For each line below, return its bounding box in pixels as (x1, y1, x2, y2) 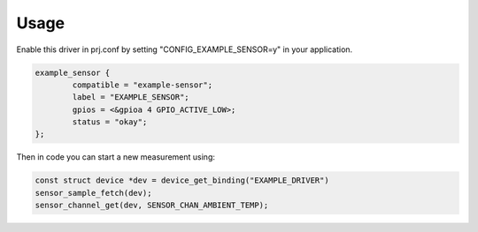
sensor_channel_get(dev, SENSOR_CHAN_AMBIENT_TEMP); (35, 200, 269, 211)
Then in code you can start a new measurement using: (16, 152, 216, 162)
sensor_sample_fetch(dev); (35, 188, 152, 198)
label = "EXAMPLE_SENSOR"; (72, 93, 189, 102)
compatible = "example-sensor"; (72, 79, 212, 90)
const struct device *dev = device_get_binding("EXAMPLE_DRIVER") (35, 176, 329, 185)
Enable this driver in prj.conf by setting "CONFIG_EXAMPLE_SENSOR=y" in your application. (16, 44, 353, 55)
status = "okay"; (72, 117, 148, 127)
